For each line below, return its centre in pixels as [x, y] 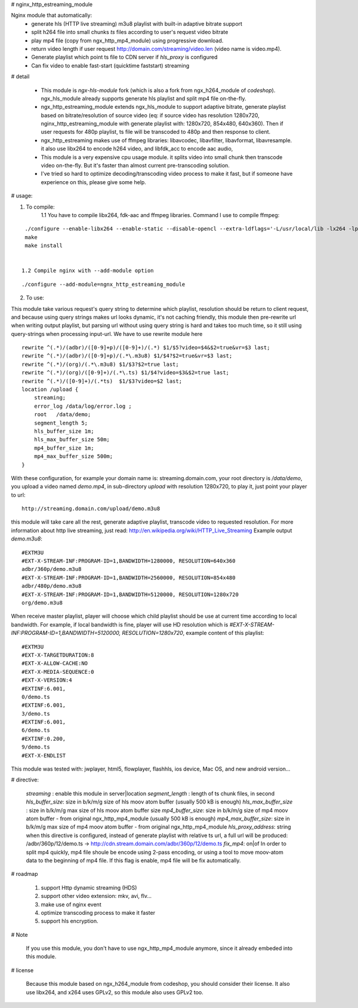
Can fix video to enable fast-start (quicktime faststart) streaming [110, 65]
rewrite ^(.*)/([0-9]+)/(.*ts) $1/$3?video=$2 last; [102, 381]
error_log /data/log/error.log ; [83, 406]
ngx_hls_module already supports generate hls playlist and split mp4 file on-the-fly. [144, 98]
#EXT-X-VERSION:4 [47, 680]
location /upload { [50, 390]
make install [44, 246]
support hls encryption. [70, 921]
